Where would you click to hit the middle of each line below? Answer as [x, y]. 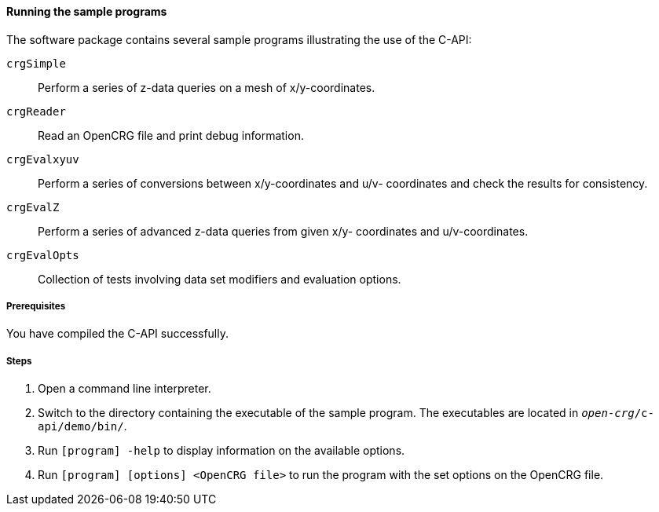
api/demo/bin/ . [82, 426]
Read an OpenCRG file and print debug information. [171, 135]
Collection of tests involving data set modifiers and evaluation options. [220, 279]
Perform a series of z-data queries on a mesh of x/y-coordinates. [207, 87]
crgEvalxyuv [43, 159]
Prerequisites [36, 306]
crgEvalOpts [43, 255]
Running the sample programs [87, 11]
